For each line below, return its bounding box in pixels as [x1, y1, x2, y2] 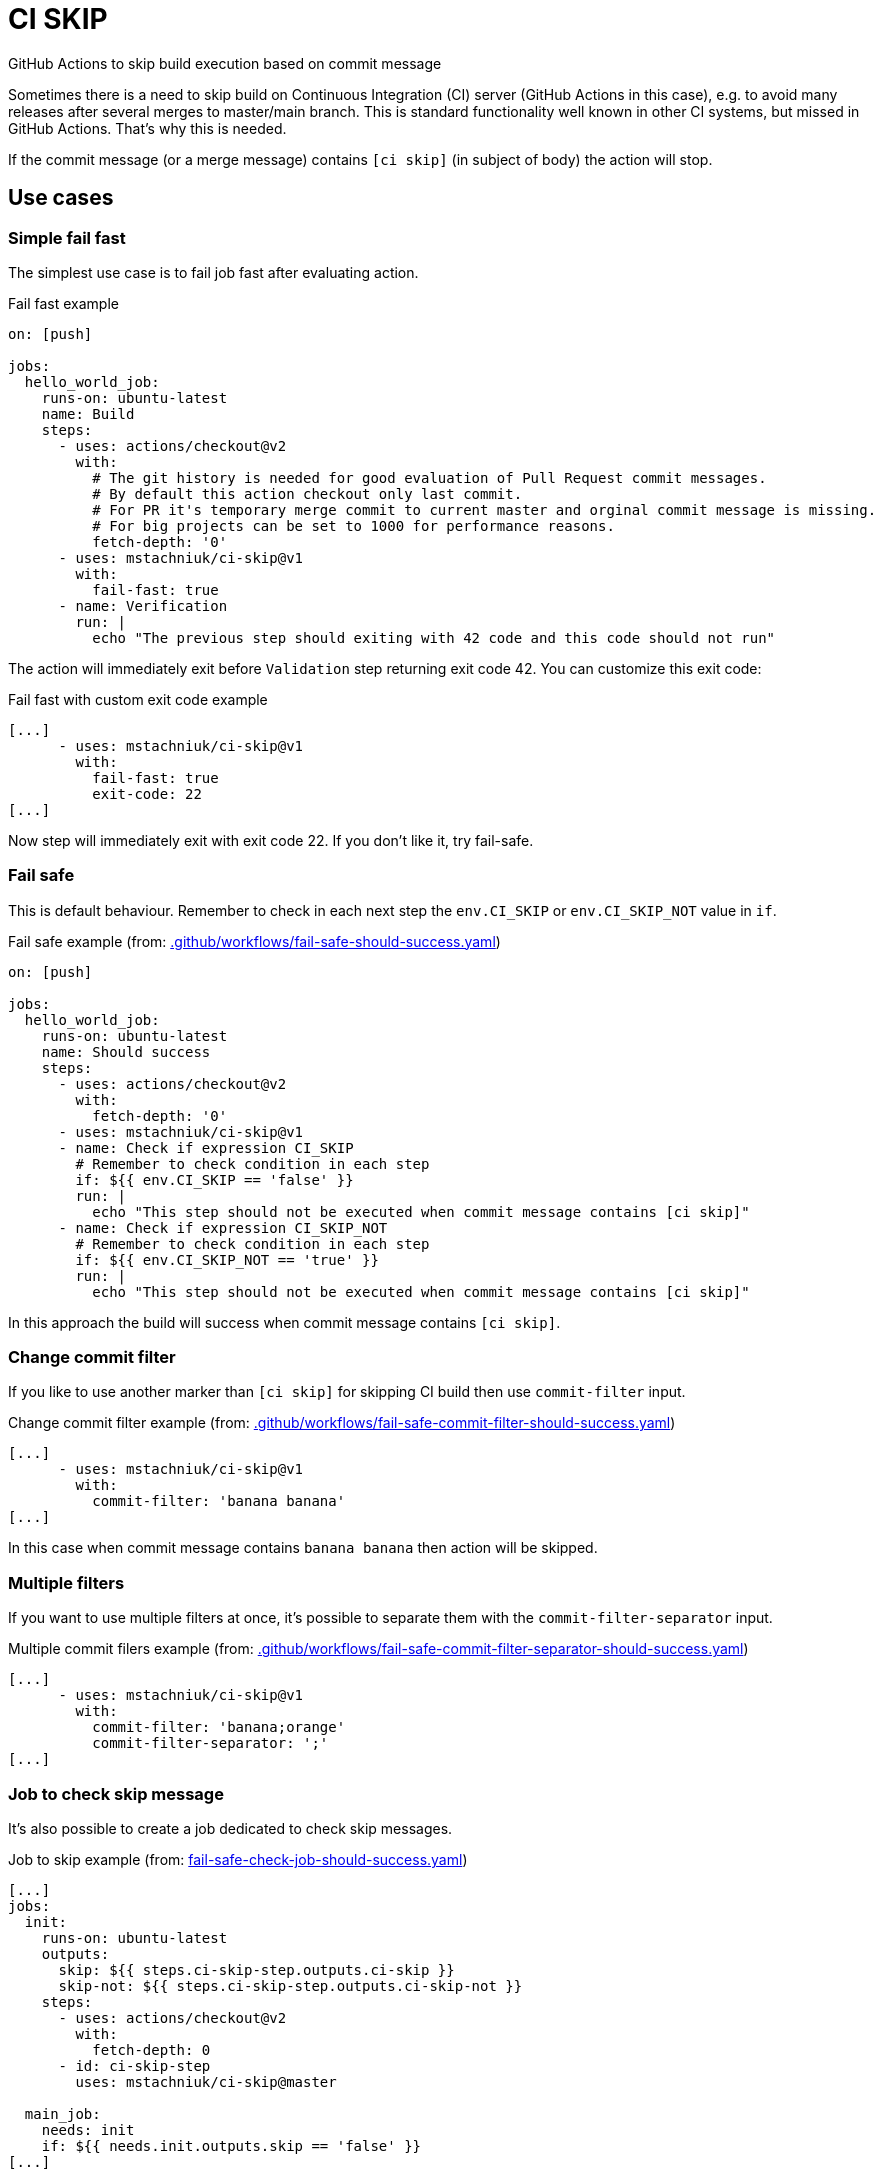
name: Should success [41, 1043, 211, 1060]
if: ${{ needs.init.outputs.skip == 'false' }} [41, 2137, 422, 2154]
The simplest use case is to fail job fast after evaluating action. [8, 263, 419, 281]
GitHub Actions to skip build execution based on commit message [8, 54, 442, 72]
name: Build [41, 405, 135, 422]
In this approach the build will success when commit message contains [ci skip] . [8, 1313, 561, 1331]
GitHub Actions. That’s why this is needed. [8, 119, 287, 137]
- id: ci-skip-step [58, 2057, 211, 2074]
